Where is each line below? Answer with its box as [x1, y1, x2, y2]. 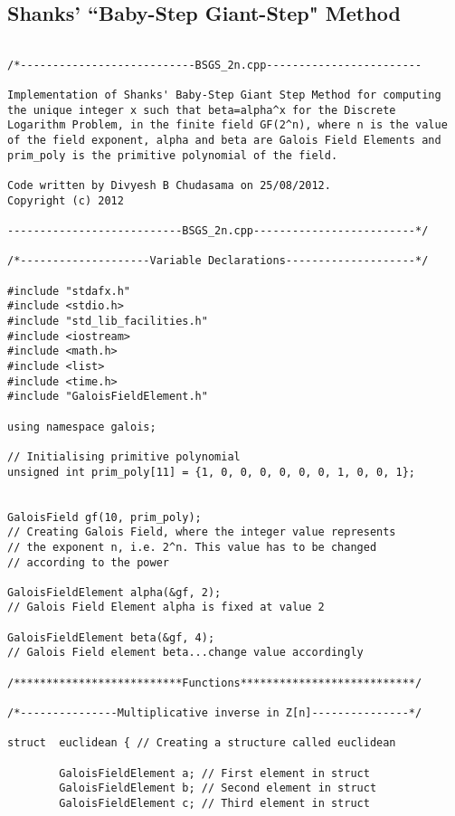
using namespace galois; [7, 420, 156, 433]
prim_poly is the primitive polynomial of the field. [7, 148, 338, 162]
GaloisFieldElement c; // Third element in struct [59, 797, 370, 811]
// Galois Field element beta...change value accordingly [7, 646, 364, 659]
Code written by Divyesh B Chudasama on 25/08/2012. [7, 179, 331, 193]
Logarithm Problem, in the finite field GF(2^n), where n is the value [7, 119, 448, 132]
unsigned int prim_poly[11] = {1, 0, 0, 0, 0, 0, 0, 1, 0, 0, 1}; [7, 465, 416, 479]
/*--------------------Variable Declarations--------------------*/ [7, 254, 429, 268]
